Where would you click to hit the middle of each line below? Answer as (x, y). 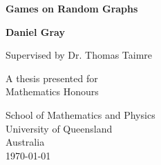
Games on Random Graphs (72, 8)
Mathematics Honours (52, 91)
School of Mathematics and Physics (80, 114)
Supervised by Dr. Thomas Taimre (79, 55)
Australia (25, 142)
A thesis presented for (52, 78)
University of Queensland (59, 128)
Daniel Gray (35, 31)
